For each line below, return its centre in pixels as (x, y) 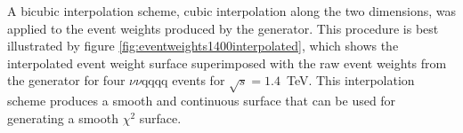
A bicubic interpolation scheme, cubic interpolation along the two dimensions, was (231, 11)
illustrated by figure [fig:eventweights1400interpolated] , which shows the (203, 46)
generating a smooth (63, 117)
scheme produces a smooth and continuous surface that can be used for (202, 101)
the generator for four (66, 80)
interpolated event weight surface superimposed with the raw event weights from (227, 63)
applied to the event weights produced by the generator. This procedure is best (223, 28)
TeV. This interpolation (350, 80)
